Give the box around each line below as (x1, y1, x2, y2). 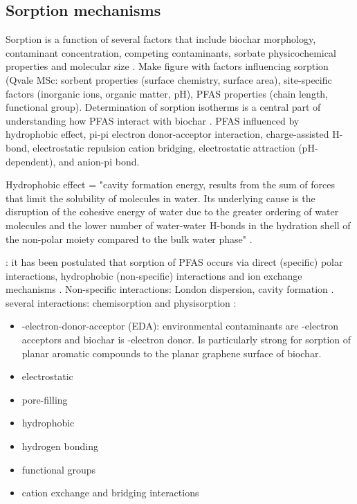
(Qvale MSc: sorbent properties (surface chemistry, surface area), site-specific (6, 72, 332, 87)
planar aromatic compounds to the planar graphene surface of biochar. (21, 345, 322, 360)
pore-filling (21, 392, 68, 406)
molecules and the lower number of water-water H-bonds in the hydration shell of (6, 217, 351, 232)
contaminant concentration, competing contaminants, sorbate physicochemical (6, 45, 336, 60)
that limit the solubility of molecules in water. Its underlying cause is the (6, 190, 315, 205)
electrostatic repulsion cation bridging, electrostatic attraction (33, 140, 295, 154)
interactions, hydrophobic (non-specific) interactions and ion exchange (6, 268, 302, 282)
